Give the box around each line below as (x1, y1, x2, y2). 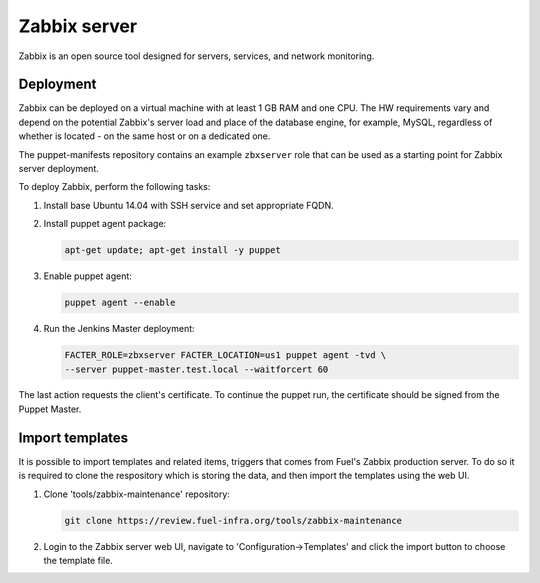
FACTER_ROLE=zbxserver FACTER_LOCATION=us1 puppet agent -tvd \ (64, 350, 387, 361)
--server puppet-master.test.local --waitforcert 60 (64, 363, 329, 375)
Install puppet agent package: (43, 218, 167, 230)
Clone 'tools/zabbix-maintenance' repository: (43, 488, 230, 500)
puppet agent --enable (64, 297, 176, 309)
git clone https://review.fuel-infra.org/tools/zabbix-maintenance (64, 515, 403, 526)
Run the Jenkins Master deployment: (43, 323, 195, 335)
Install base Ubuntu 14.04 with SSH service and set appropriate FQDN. (43, 199, 334, 211)
